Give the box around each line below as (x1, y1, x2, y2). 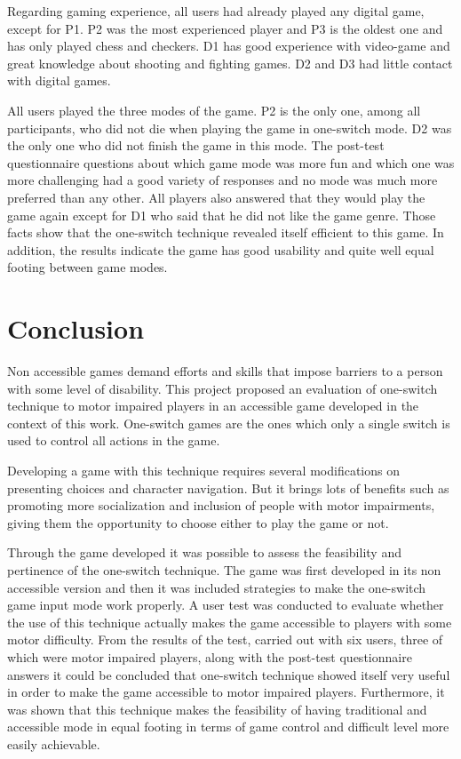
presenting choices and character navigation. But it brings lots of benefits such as (7, 478, 449, 497)
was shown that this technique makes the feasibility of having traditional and (7, 699, 427, 718)
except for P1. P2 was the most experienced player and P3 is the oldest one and (7, 19, 443, 37)
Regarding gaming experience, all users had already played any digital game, (7, 2, 425, 20)
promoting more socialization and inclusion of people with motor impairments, (7, 496, 435, 515)
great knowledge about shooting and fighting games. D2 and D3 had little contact (7, 53, 453, 72)
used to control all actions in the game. (7, 431, 220, 450)
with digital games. (7, 71, 111, 90)
